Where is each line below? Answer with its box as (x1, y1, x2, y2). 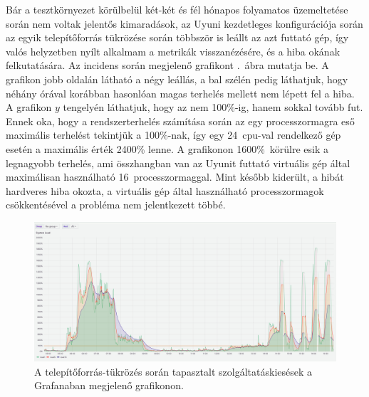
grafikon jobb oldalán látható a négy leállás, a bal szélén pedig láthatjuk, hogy (6, 71, 348, 86)
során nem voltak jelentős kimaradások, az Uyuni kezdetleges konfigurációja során (6, 16, 363, 31)
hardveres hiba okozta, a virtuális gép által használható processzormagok (6, 183, 324, 198)
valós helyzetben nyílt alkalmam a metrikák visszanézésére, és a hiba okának (6, 43, 341, 58)
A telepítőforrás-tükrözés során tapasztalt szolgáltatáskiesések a (34, 364, 313, 379)
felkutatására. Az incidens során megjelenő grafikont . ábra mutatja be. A (6, 58, 329, 73)
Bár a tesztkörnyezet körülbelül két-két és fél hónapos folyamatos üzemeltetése (6, 2, 348, 16)
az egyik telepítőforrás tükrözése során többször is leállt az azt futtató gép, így (6, 30, 349, 45)
